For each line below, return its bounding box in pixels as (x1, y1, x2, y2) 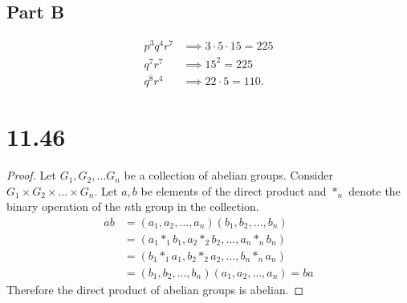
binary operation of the (6, 198, 121, 215)
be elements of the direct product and (140, 182, 327, 199)
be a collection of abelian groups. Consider (124, 167, 333, 184)
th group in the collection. (131, 198, 259, 215)
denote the (348, 182, 401, 199)
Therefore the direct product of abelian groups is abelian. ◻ (6, 281, 304, 297)
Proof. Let (6, 167, 56, 184)
